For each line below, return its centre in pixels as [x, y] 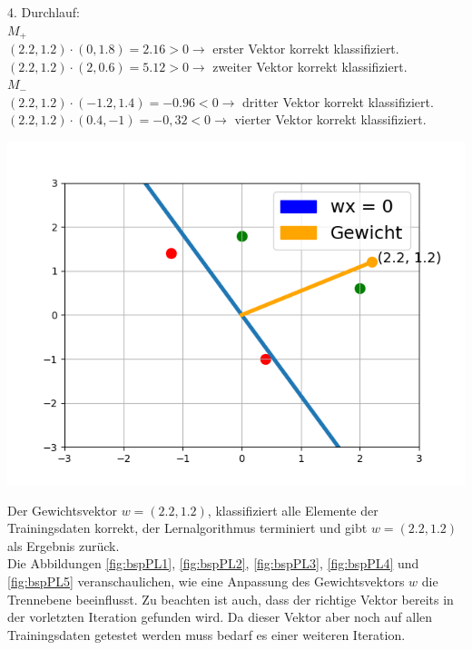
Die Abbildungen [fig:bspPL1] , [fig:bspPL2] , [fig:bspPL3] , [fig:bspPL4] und [213, 563]
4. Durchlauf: [44, 12]
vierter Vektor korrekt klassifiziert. [330, 119]
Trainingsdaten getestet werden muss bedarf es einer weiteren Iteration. [206, 634]
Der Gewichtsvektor [62, 510]
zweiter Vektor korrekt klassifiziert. [310, 66]
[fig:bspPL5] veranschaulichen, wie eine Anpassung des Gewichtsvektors [206, 581]
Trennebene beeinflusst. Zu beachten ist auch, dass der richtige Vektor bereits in [231, 599]
